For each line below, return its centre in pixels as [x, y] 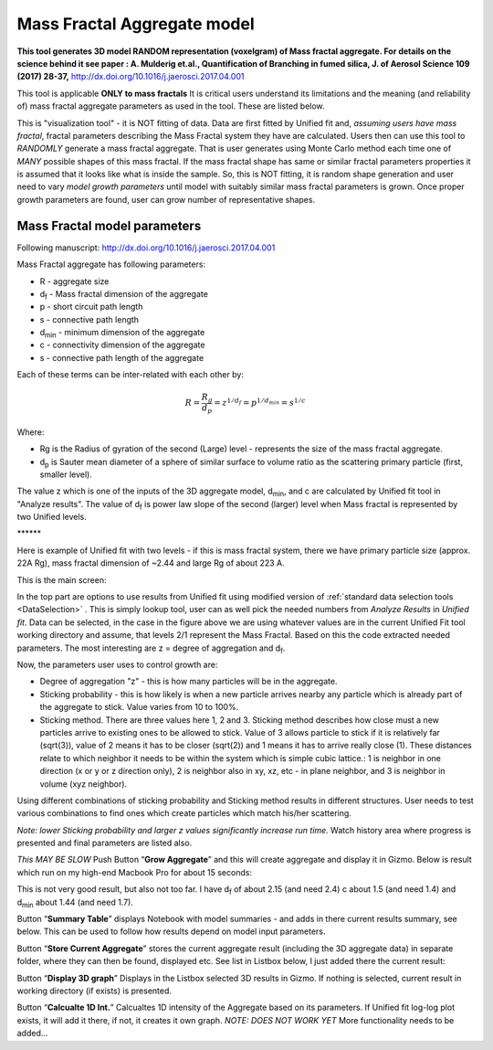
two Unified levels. [52, 517]
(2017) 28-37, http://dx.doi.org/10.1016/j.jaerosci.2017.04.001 [131, 77]
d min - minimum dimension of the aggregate [122, 334]
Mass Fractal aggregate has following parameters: [111, 264]
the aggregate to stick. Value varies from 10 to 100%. [139, 707]
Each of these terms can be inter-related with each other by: [130, 375]
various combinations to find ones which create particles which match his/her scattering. [184, 813]
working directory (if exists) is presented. [94, 991]
